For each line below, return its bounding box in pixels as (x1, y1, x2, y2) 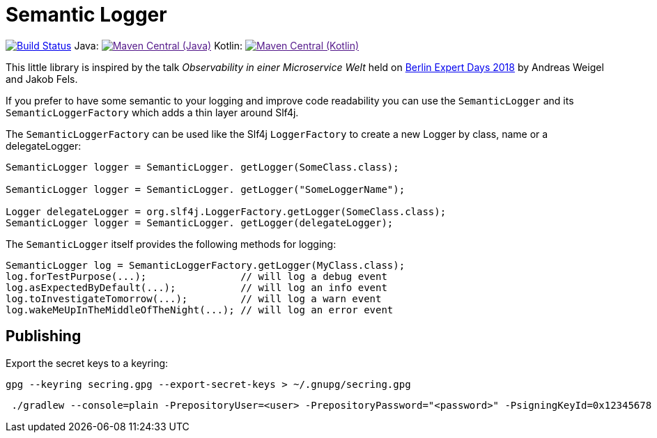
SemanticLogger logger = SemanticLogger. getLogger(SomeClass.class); (6, 161, 399, 173)
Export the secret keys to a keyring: (6, 357, 169, 369)
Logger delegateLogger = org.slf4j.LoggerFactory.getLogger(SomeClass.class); (6, 205, 447, 217)
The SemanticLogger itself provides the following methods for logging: (6, 237, 337, 250)
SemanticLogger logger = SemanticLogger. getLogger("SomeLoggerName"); (6, 183, 405, 195)
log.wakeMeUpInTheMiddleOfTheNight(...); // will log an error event (6, 304, 394, 315)
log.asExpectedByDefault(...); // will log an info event (6, 281, 387, 293)
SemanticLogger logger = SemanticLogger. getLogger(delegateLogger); (6, 217, 394, 228)
